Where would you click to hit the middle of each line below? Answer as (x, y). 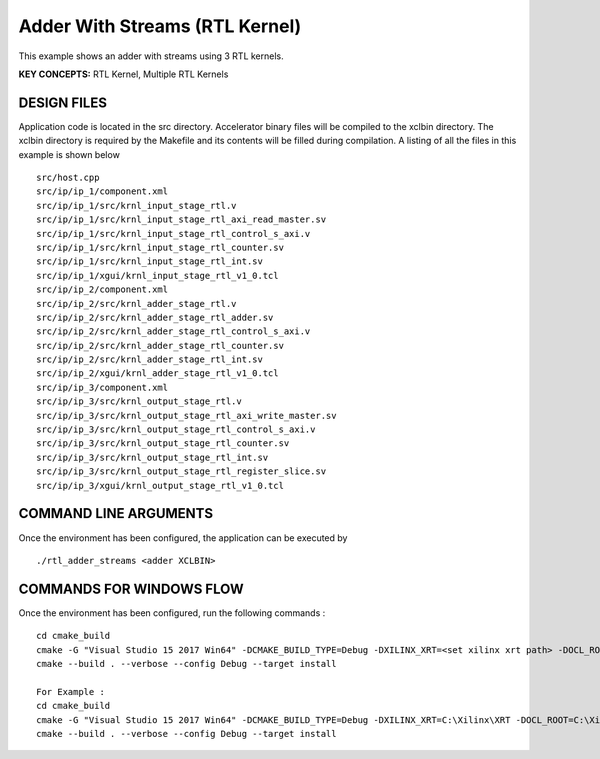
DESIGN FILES (62, 102)
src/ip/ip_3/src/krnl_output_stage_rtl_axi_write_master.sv (186, 415)
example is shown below (69, 154)
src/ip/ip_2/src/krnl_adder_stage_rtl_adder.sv (155, 317)
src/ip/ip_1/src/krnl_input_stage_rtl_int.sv (150, 261)
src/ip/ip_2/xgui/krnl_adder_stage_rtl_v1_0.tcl (157, 373)
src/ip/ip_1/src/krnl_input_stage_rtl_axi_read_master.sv (181, 219)
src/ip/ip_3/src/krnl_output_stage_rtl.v (139, 401)
